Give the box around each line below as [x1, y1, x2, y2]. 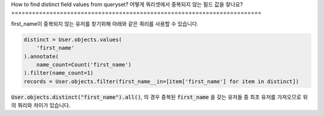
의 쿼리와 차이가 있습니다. [11, 102, 71, 109]
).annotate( [23, 53, 59, 60]
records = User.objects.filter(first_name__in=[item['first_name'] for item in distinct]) [23, 78, 299, 85]
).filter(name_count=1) [23, 69, 94, 77]
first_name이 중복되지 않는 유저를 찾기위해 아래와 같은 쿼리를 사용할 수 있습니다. [11, 20, 199, 27]
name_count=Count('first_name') [36, 61, 132, 68]
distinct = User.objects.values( [23, 36, 122, 43]
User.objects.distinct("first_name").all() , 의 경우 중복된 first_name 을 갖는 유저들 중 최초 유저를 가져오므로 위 [11, 93, 308, 100]
